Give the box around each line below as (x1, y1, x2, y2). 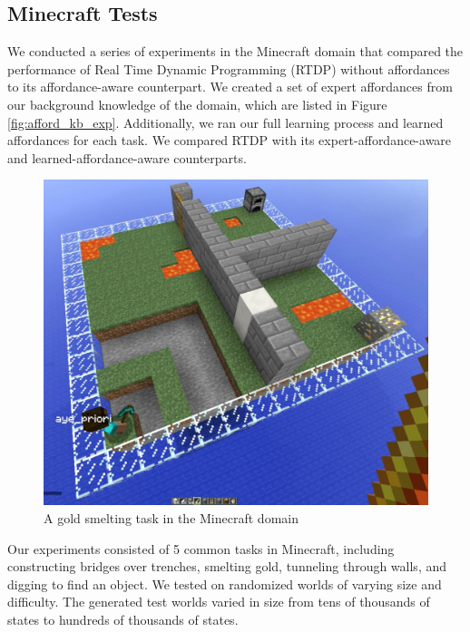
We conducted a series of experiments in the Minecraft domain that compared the (7, 42, 464, 61)
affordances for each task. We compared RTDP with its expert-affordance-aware (7, 131, 452, 150)
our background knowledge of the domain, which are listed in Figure (7, 94, 387, 113)
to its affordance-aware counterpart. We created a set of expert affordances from (7, 77, 453, 96)
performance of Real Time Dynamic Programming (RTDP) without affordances (7, 59, 450, 78)
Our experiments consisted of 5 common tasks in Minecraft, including (7, 539, 395, 558)
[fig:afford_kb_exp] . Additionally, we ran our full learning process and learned (7, 112, 444, 131)
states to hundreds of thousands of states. (7, 609, 239, 628)
